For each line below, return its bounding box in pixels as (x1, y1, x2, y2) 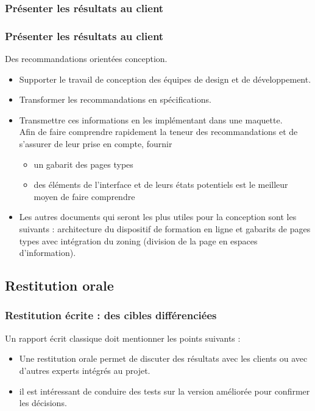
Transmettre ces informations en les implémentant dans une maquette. (19, 113, 283, 126)
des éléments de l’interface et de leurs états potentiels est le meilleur (34, 178, 288, 191)
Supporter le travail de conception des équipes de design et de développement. (19, 72, 311, 85)
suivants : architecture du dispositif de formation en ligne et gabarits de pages (19, 223, 311, 235)
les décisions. (19, 396, 67, 409)
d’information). (19, 246, 76, 259)
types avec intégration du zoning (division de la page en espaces (19, 234, 258, 247)
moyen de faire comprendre (34, 190, 135, 202)
